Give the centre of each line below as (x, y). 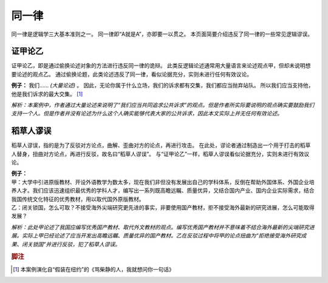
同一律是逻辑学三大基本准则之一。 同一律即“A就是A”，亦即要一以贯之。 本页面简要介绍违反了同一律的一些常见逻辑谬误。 (162, 34)
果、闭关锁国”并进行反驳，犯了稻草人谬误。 (66, 244)
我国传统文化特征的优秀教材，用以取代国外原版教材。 (78, 199)
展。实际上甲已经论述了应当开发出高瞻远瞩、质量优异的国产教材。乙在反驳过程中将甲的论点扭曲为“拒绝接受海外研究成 (159, 236)
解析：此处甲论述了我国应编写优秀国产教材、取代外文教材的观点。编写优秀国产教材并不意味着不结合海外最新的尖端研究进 (163, 227)
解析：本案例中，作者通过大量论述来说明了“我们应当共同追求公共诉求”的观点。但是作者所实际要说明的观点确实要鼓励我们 (163, 105)
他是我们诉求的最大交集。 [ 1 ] (47, 94)
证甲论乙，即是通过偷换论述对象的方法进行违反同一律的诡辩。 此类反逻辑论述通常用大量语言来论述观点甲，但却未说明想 (161, 66)
